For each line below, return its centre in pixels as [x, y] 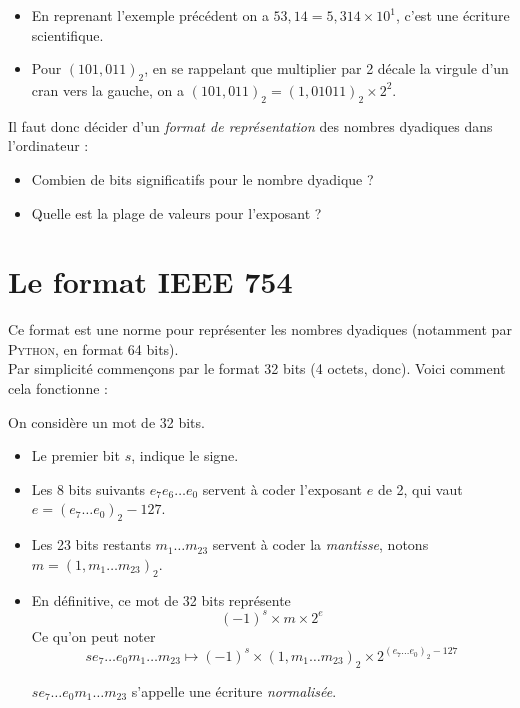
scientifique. [67, 34]
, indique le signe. [185, 455]
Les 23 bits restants [91, 544]
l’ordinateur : [48, 145]
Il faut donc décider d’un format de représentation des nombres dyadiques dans [250, 125]
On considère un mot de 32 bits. [106, 421]
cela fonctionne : [58, 388]
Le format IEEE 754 [150, 281]
